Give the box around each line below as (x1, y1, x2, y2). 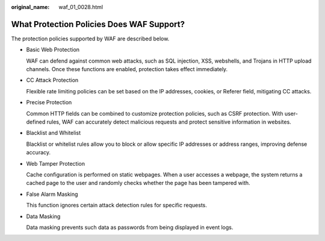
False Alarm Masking (26, 190, 78, 198)
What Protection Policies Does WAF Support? (11, 19, 185, 30)
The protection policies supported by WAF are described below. (11, 35, 170, 42)
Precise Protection (26, 99, 72, 106)
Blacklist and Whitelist (26, 130, 81, 137)
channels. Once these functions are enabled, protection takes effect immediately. (26, 66, 228, 73)
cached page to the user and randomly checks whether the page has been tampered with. (26, 180, 250, 187)
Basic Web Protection (26, 46, 80, 54)
